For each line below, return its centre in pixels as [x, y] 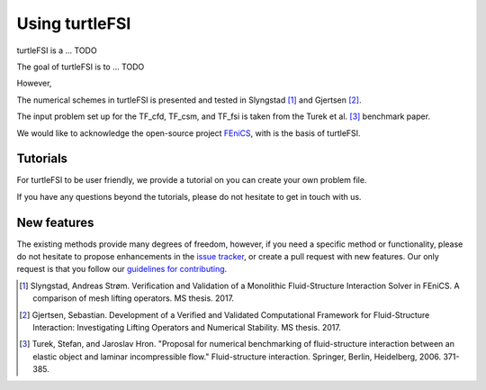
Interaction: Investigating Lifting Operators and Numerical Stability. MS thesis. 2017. [187, 328]
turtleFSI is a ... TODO [57, 50]
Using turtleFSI [74, 23]
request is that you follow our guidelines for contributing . [122, 269]
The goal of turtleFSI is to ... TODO [81, 67]
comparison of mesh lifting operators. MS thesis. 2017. [133, 298]
